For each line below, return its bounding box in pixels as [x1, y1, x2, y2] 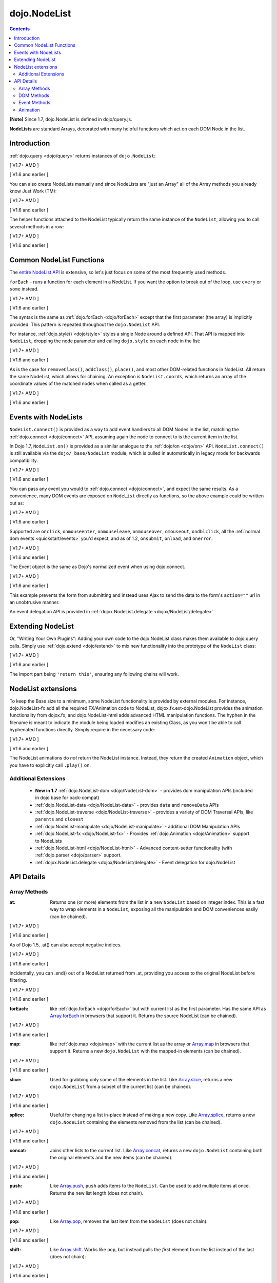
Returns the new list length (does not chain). [50, 1190, 144, 1196]
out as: [9, 500, 24, 506]
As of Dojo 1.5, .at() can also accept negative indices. [9, 942, 122, 948]
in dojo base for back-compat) [35, 794, 100, 801]
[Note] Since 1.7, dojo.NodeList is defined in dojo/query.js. [9, 116, 133, 123]
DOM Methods [18, 92, 50, 99]
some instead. [9, 286, 38, 292]
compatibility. [9, 457, 38, 463]
